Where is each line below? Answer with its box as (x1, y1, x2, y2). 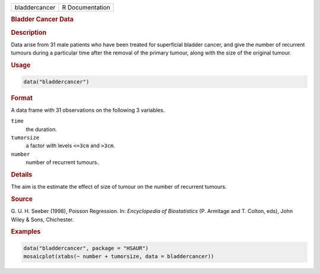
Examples (11, 228, 41, 236)
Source (11, 195, 33, 203)
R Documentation (62, 4, 111, 11)
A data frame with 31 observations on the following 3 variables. (11, 107, 165, 114)
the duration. (25, 125, 57, 133)
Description (11, 28, 47, 37)
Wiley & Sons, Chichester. (11, 216, 74, 223)
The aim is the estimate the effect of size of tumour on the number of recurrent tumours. (11, 183, 227, 191)
